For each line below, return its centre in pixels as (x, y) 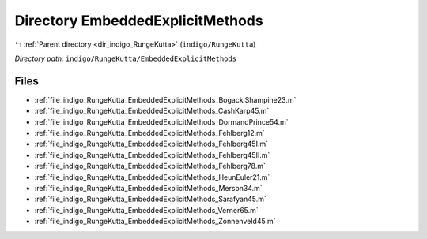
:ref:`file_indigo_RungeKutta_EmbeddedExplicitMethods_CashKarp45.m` (152, 111)
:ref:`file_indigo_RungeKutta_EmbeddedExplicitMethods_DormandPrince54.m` (161, 121)
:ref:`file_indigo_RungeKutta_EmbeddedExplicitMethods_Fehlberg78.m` (150, 166)
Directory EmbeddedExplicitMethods (139, 21)
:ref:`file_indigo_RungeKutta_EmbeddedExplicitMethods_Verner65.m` (146, 210)
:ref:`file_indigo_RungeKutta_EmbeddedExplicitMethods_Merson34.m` (148, 188)
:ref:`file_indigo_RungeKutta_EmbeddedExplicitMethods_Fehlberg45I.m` (151, 144)
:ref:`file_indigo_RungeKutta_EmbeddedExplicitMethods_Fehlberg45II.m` (152, 155)
